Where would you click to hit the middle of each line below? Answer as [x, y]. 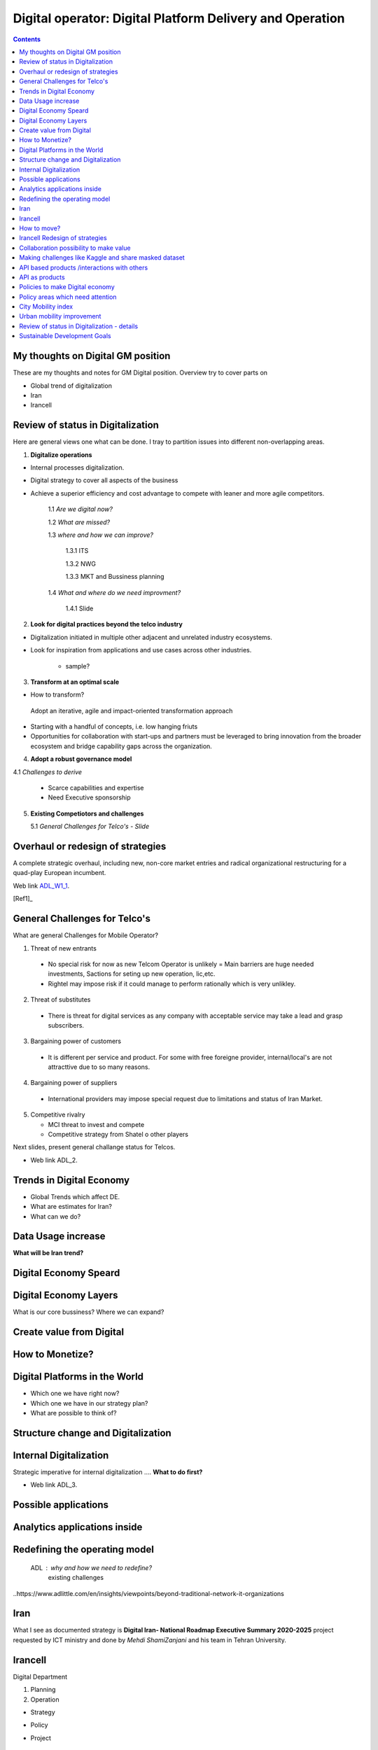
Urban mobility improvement [60, 316]
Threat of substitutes [61, 1000]
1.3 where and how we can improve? [101, 535]
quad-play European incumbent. [59, 873]
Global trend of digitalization [71, 386]
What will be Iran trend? [48, 1253]
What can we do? [56, 1216]
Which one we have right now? [75, 1394]
